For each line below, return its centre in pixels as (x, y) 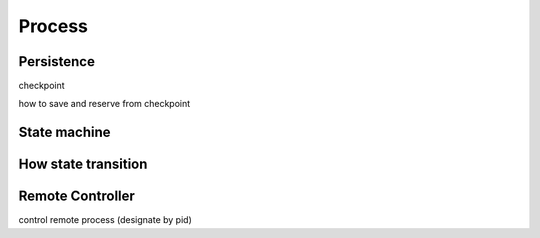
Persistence (56, 61)
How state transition (83, 164)
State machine (64, 132)
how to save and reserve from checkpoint (104, 104)
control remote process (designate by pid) (105, 220)
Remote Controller (76, 196)
